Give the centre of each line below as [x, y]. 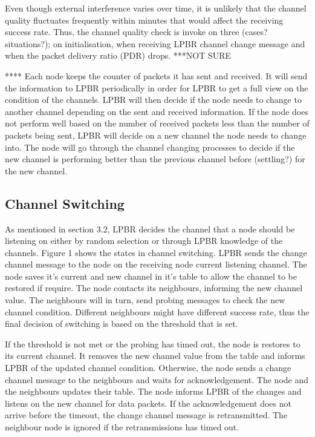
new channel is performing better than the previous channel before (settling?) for [155, 159]
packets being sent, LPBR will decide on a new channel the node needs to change [156, 135]
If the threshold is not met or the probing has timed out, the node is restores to [153, 343]
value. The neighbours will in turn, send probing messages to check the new [145, 300]
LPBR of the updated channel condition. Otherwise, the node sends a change [148, 368]
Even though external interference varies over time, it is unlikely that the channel [156, 8]
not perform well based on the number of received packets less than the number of [157, 123]
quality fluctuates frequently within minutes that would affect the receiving [144, 20]
